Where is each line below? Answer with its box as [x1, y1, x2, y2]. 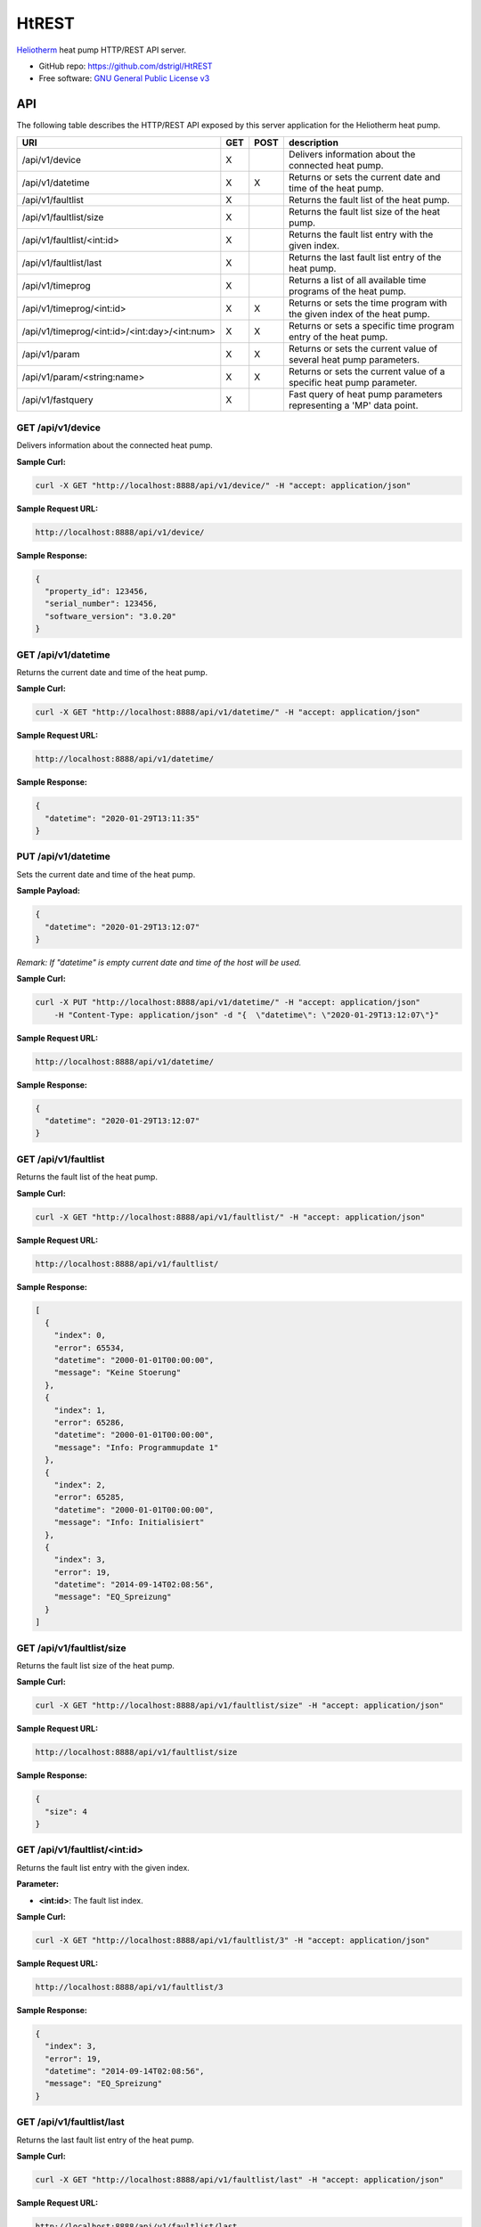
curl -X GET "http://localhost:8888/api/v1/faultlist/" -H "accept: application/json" [35, 1211, 426, 1222]
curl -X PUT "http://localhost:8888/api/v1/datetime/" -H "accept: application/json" [35, 998, 420, 1007]
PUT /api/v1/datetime [16, 851, 111, 863]
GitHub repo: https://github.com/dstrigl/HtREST [38, 61, 213, 71]
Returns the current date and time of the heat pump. [16, 666, 208, 677]
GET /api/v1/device [16, 421, 102, 434]
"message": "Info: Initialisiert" [53, 1517, 205, 1528]
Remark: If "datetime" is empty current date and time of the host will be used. [16, 957, 302, 967]
